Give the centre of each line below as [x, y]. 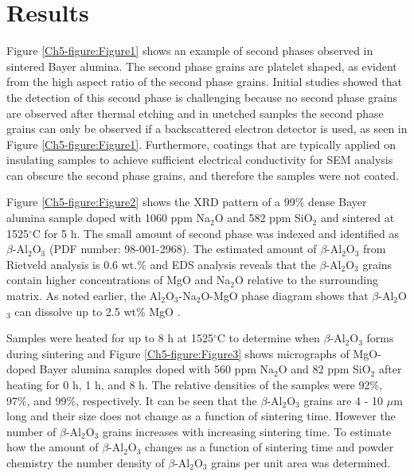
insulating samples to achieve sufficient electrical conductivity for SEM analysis [200, 160]
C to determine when [268, 338]
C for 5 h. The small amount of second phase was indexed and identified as [215, 233]
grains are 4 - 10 [344, 400]
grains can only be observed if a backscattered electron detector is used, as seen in [207, 129]
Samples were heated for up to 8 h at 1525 [110, 338]
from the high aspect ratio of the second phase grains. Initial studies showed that [204, 82]
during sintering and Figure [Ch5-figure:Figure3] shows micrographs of [178, 353]
